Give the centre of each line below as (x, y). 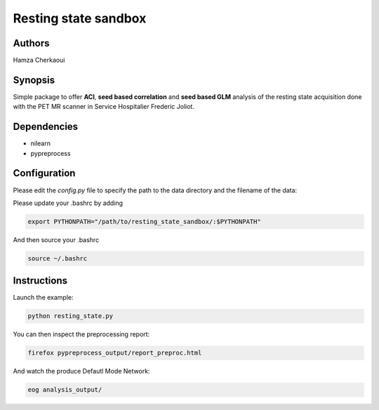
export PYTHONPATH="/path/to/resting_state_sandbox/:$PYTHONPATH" (144, 221)
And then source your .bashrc (56, 239)
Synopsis (34, 80)
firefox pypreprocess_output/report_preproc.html (115, 353)
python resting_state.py (71, 316)
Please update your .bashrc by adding (68, 203)
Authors (31, 43)
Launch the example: (43, 298)
